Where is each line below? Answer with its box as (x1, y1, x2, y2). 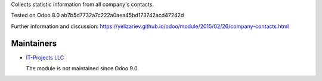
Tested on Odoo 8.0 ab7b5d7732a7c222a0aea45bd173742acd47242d (11, 12, 184, 19)
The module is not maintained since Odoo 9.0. (26, 65, 140, 72)
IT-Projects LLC (26, 54, 64, 61)
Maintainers (11, 38, 57, 48)
